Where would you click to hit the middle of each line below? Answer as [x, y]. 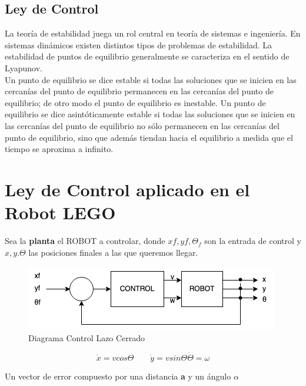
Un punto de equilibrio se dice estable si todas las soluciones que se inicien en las [151, 79]
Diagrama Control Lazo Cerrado [87, 337]
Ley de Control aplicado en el [127, 189]
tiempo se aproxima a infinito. [59, 149]
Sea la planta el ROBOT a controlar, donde [85, 241]
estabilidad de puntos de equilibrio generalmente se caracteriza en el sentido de [147, 56]
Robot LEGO [60, 212]
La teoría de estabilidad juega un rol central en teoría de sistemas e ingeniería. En [153, 33]
